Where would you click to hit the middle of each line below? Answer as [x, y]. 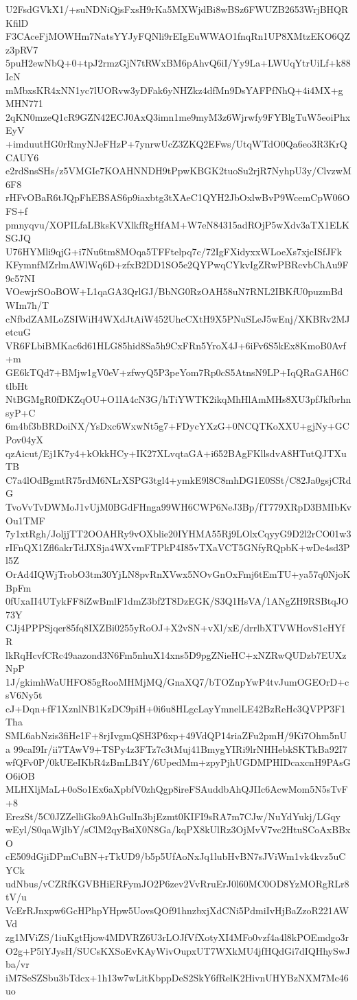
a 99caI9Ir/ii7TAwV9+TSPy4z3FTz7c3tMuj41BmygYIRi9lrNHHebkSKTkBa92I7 [176, 748]
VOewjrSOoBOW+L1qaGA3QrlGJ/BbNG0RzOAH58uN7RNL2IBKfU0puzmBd [174, 291]
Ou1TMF [25, 520]
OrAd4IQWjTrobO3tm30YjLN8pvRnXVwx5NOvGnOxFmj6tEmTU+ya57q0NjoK [178, 573]
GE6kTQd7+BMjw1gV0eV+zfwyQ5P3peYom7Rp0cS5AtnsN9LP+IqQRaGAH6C [177, 372]
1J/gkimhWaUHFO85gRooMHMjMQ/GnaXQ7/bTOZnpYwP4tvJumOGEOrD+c [177, 681]
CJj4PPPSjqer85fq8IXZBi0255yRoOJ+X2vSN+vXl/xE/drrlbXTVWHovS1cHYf [175, 628]
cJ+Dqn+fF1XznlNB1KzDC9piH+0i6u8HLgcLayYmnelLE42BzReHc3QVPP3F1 [176, 708]
